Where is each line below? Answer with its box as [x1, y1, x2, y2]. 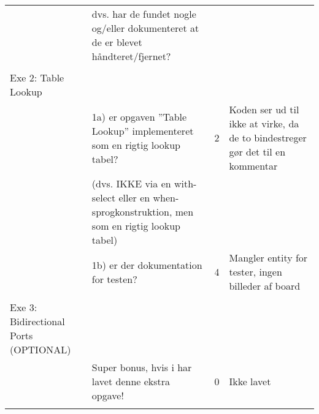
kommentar [229, 159, 278, 173]
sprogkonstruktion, [91, 205, 172, 219]
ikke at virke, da [229, 116, 299, 130]
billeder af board [229, 279, 301, 293]
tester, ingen [229, 265, 282, 279]
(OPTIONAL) [10, 342, 71, 356]
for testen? [91, 271, 137, 286]
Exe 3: [10, 300, 37, 314]
